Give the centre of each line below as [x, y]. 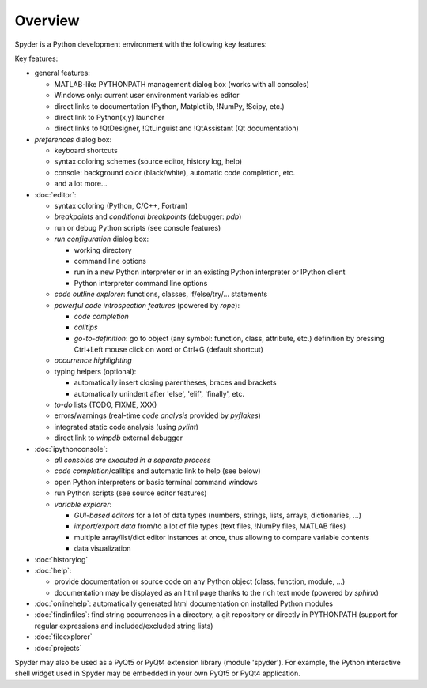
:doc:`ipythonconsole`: [71, 449]
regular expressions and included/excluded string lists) [124, 626]
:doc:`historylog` [61, 559]
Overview [47, 21]
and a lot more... [81, 184]
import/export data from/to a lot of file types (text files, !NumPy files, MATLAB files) [210, 526]
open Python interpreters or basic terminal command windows [156, 482]
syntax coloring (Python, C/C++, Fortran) [121, 206]
